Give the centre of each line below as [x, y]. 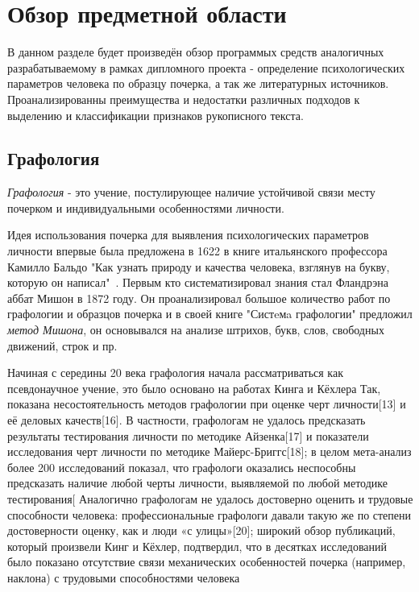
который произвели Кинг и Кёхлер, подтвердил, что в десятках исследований [197, 546]
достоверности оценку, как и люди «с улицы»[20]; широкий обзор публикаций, [201, 530]
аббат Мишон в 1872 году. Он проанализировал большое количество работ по [199, 298]
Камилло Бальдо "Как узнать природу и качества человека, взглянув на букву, [199, 266]
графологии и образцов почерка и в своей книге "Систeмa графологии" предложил [210, 314]
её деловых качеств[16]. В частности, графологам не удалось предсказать [187, 420]
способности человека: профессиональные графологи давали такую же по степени [209, 514]
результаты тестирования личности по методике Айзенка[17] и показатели [188, 435]
